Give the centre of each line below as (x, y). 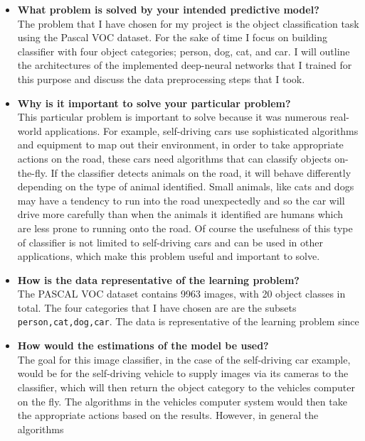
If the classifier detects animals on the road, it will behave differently (201, 172)
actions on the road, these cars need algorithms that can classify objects (174, 158)
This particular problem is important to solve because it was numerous (172, 117)
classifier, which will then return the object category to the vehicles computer (186, 387)
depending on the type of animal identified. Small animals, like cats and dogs (186, 186)
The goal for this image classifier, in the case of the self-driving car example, (184, 359)
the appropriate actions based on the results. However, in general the (168, 415)
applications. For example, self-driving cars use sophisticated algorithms (202, 130)
